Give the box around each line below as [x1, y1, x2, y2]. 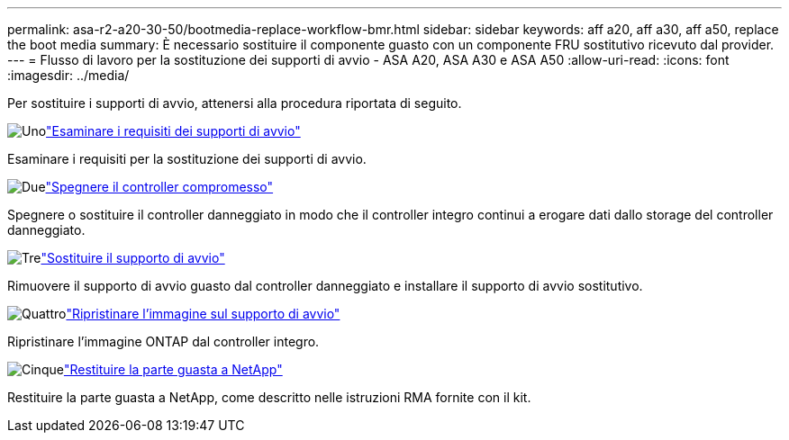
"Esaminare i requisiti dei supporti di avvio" [46, 123, 301, 139]
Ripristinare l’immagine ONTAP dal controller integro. [7, 334, 320, 349]
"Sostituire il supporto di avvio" [41, 250, 225, 265]
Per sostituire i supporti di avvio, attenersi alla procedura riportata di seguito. [7, 95, 462, 111]
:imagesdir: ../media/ [7, 67, 130, 83]
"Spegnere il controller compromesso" [45, 179, 274, 194]
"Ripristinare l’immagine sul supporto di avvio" [66, 306, 340, 321]
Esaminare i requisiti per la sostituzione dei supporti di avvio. [7, 151, 367, 166]
